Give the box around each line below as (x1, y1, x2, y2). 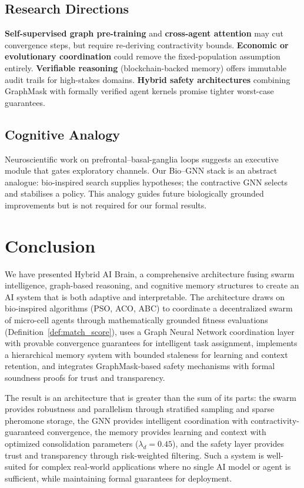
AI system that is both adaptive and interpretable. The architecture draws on (5, 290, 285, 303)
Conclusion (5, 233, 96, 257)
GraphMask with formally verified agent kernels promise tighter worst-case (5, 85, 274, 97)
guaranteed (5, 426, 45, 438)
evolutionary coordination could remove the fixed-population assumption (5, 50, 280, 62)
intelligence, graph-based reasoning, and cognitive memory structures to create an (5, 279, 299, 291)
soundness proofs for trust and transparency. (5, 371, 165, 383)
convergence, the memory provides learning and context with (46, 426, 266, 438)
